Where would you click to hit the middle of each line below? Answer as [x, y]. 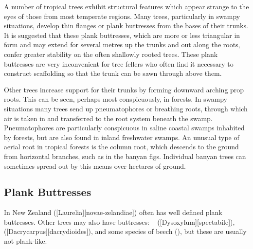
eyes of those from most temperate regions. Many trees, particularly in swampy [122, 16]
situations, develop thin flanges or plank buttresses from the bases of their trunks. [126, 26]
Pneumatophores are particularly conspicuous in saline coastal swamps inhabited [124, 128]
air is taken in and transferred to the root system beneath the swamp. [108, 118]
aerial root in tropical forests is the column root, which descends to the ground [121, 147]
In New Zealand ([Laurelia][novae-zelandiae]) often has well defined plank [113, 212]
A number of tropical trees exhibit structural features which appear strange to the [126, 6]
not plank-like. [26, 241]
